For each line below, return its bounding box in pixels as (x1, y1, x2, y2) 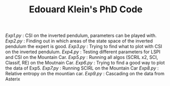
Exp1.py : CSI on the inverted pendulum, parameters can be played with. (5, 32, 157, 39)
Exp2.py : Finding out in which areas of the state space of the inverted (5, 38, 153, 44)
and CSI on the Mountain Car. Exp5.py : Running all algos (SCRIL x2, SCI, (5, 54, 158, 60)
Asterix (5, 76, 20, 82)
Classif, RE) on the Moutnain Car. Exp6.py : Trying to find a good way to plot (5, 60, 165, 66)
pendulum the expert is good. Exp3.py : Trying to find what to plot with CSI (5, 44, 162, 50)
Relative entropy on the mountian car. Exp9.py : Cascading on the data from (5, 71, 165, 77)
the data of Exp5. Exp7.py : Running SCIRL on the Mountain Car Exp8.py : (5, 65, 159, 71)
